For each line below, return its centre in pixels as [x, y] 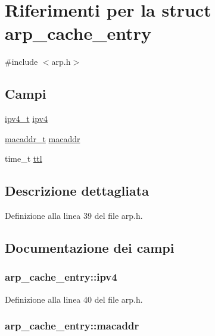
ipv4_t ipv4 [26, 119]
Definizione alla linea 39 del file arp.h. [74, 216]
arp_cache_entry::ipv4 [61, 277]
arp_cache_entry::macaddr [72, 326]
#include [21, 62]
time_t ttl [24, 158]
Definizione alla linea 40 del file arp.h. [74, 299]
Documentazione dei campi [90, 248]
